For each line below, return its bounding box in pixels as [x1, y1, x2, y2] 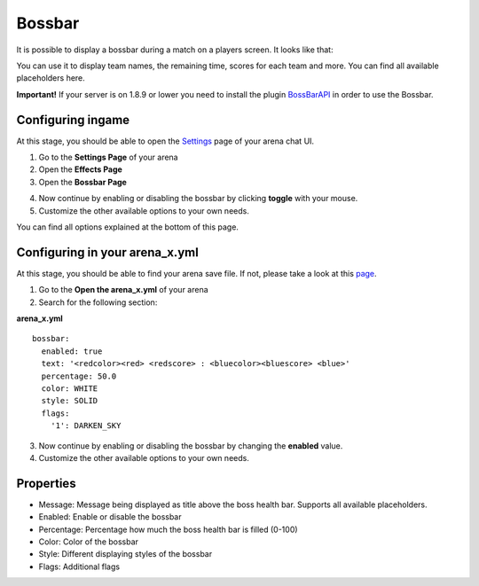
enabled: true [41, 346, 103, 356]
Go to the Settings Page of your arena [38, 152, 178, 163]
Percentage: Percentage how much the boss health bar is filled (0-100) [38, 524, 298, 535]
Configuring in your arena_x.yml [16, 245, 199, 260]
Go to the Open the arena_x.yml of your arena [38, 285, 208, 295]
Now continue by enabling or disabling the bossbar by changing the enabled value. [38, 440, 343, 451]
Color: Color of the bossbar [38, 536, 139, 547]
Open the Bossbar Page [38, 176, 128, 187]
